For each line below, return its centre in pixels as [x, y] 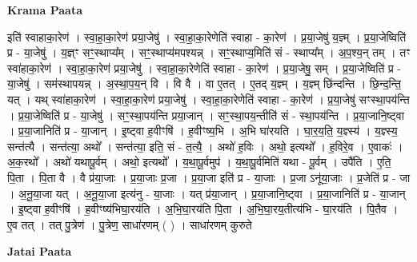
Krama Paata [45, 10]
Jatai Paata [40, 251]
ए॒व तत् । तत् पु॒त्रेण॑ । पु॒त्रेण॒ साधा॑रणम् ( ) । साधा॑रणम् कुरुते [130, 224]
